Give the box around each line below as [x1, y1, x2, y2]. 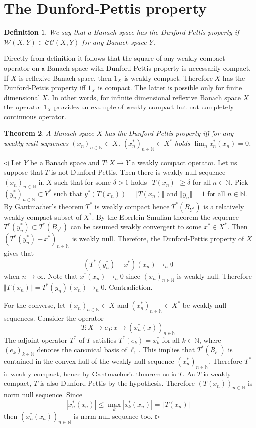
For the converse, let [4, 300, 66, 310]
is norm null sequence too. [73, 411, 153, 421]
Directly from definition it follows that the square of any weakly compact [4, 53, 225, 63]
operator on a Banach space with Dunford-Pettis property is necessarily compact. [4, 62, 251, 73]
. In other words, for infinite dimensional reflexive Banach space [47, 92, 241, 102]
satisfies [93, 334, 116, 345]
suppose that [4, 167, 43, 177]
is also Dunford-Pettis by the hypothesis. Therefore [40, 378, 195, 388]
